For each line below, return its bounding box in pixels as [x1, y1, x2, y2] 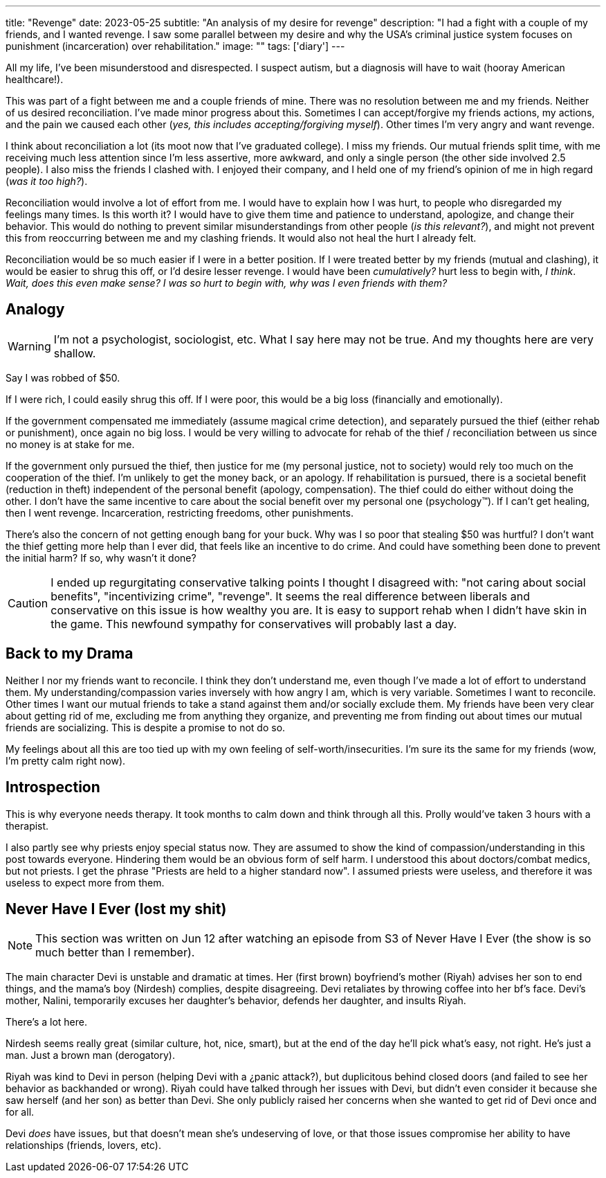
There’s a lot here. [6, 1016, 88, 1028]
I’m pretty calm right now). [6, 754, 126, 767]
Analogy [6, 301, 65, 319]
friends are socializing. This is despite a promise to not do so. [6, 721, 286, 733]
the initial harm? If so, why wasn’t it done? [6, 551, 196, 564]
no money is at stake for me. [6, 438, 135, 450]
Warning [8, 339, 51, 353]
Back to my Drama [6, 645, 134, 663]
